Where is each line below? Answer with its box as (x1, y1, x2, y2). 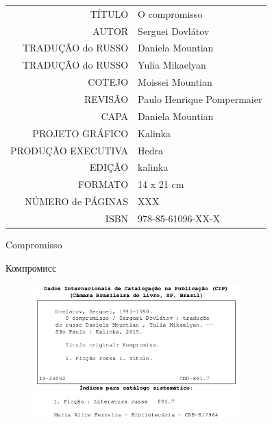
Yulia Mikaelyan (138, 58, 206, 72)
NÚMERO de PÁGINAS (25, 194, 129, 209)
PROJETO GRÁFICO (32, 126, 129, 140)
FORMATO (77, 177, 129, 191)
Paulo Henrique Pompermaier (138, 91, 262, 106)
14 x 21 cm (138, 177, 184, 191)
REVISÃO (84, 91, 129, 106)
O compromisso (138, 6, 203, 21)
